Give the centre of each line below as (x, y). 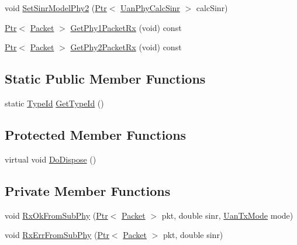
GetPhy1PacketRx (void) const (126, 27)
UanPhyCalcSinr (150, 8)
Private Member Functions (88, 190)
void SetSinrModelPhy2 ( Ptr (56, 8)
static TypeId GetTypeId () (54, 103)
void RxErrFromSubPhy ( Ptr (57, 235)
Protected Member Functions (96, 134)
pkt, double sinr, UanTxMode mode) (227, 215)
